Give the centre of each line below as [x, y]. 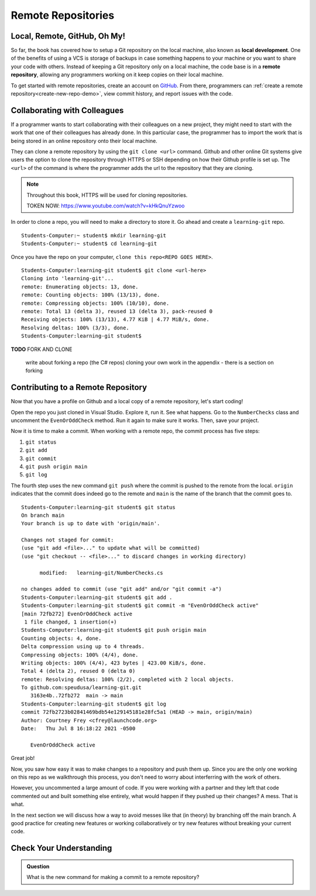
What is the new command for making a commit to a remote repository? [113, 877]
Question [38, 866]
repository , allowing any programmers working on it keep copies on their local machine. [117, 75]
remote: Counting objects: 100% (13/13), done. [91, 295]
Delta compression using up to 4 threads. [83, 647]
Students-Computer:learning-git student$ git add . [97, 597]
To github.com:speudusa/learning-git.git [81, 688]
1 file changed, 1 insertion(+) [71, 622]
